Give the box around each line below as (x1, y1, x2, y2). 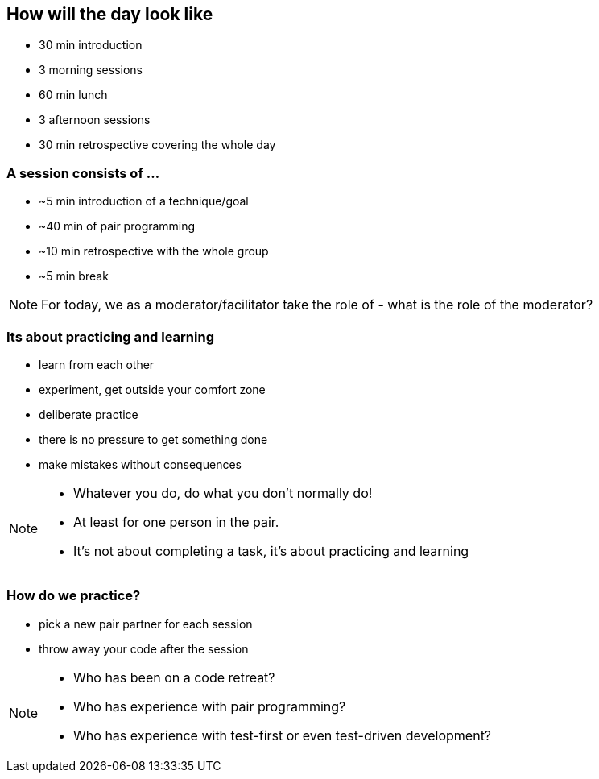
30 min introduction (39, 38, 143, 52)
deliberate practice (39, 407, 138, 421)
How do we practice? (6, 587, 141, 604)
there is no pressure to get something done (39, 432, 268, 446)
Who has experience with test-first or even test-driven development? (73, 727, 492, 744)
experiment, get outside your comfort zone (39, 382, 266, 396)
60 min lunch (39, 88, 108, 102)
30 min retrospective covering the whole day (39, 138, 276, 152)
